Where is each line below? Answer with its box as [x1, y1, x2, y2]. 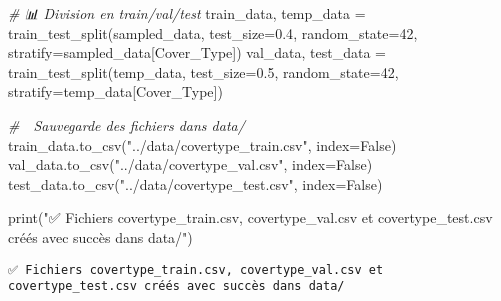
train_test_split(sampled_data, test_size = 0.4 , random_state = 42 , [8, 22, 418, 43]
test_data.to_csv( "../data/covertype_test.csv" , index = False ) [8, 173, 383, 194]
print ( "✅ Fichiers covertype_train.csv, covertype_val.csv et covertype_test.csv [8, 207, 493, 228]
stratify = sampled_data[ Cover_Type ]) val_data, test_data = [8, 42, 386, 63]
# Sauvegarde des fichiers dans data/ [8, 114, 245, 135]
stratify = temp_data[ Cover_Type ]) [8, 81, 223, 102]
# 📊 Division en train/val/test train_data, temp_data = [8, 3, 366, 23]
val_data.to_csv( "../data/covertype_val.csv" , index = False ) [8, 154, 373, 175]
